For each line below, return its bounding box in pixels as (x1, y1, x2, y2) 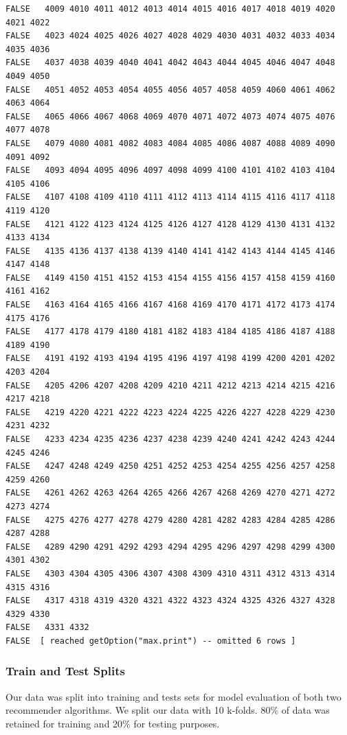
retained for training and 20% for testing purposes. (5, 716, 220, 730)
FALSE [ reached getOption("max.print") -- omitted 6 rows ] (5, 635, 296, 646)
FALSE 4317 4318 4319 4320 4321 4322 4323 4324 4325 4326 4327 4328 (5, 596, 335, 606)
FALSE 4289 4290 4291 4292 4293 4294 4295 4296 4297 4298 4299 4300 (5, 541, 335, 552)
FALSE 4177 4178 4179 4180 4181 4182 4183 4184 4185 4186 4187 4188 (5, 327, 335, 337)
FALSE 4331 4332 (5, 622, 89, 633)
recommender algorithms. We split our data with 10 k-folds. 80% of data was (5, 703, 330, 717)
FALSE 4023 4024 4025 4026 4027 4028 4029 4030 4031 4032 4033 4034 (5, 31, 335, 41)
